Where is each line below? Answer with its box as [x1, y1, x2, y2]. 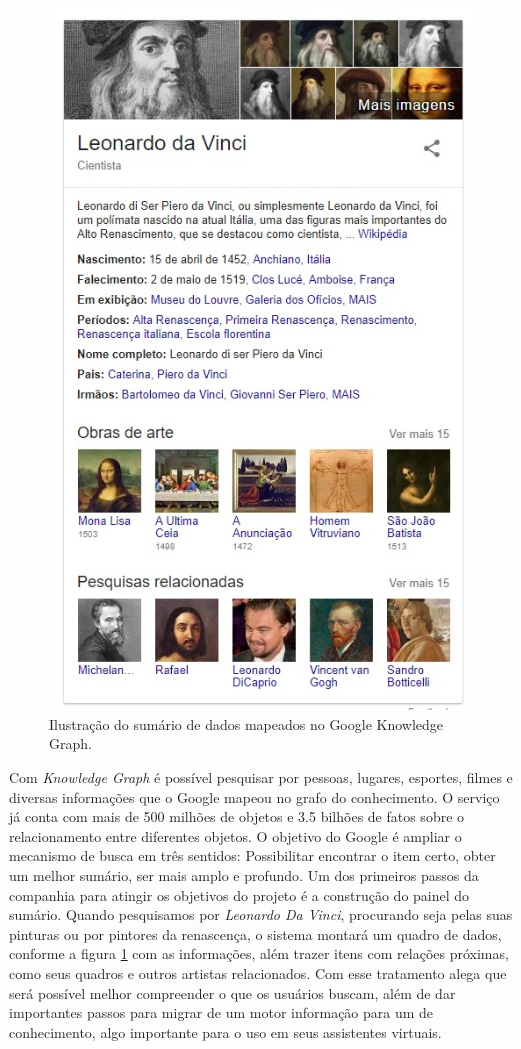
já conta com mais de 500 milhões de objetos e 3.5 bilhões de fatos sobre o [9, 806, 465, 827]
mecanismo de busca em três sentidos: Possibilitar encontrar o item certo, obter [9, 845, 496, 866]
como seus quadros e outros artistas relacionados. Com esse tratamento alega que [9, 962, 507, 983]
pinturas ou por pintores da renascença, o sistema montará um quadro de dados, [9, 923, 502, 944]
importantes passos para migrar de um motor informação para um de [9, 1002, 434, 1023]
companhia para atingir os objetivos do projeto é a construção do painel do [9, 884, 470, 905]
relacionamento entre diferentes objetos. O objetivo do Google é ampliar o [9, 825, 462, 846]
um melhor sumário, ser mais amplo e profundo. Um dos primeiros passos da [9, 865, 479, 886]
